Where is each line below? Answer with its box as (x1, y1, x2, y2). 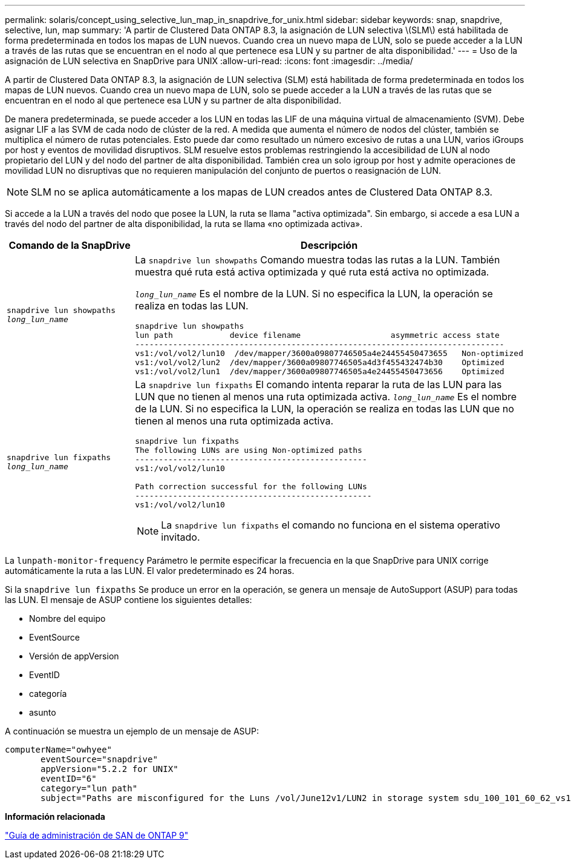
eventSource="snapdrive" (41, 754, 158, 764)
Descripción (301, 239, 358, 251)
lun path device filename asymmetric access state (135, 331, 500, 340)
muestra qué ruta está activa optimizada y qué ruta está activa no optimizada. (135, 266, 489, 278)
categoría (29, 688, 67, 699)
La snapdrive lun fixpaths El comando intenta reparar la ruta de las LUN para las (135, 378, 502, 391)
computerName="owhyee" (5, 745, 113, 754)
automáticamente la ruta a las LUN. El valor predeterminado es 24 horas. (5, 566, 295, 576)
